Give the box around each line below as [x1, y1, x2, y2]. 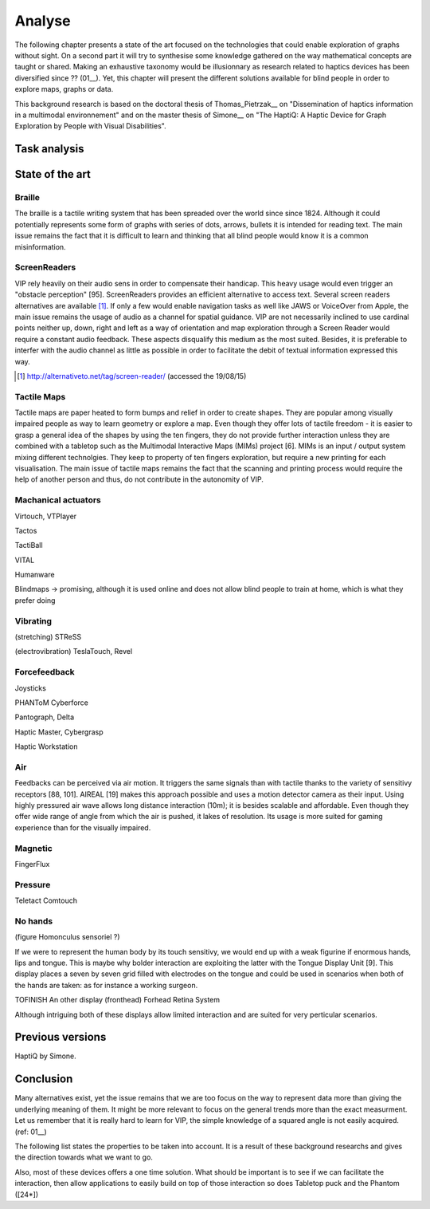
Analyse [14, 12, 71, 30]
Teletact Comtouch [14, 896, 77, 905]
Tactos [14, 526, 37, 535]
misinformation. [14, 242, 67, 251]
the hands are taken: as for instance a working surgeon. [14, 980, 198, 990]
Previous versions [14, 1030, 107, 1044]
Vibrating [14, 615, 52, 626]
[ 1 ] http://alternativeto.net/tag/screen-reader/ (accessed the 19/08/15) [17, 371, 247, 380]
